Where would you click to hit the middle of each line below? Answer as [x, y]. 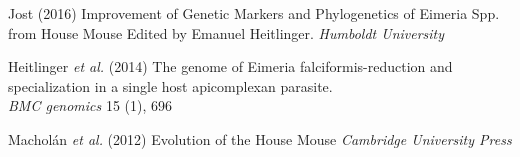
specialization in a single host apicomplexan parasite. [170, 85]
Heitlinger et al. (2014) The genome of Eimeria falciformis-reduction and [230, 66]
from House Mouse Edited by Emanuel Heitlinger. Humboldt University [226, 32]
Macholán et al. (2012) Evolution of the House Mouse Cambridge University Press [260, 138]
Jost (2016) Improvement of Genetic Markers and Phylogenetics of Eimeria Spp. [254, 13]
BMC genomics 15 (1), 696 [90, 105]
